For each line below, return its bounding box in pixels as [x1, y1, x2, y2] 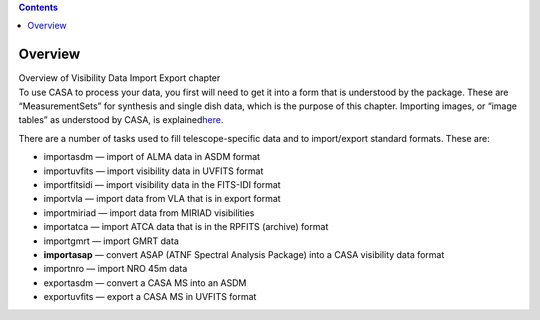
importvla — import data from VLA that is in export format [43, 193, 281, 205]
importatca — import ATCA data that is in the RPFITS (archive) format [43, 221, 329, 233]
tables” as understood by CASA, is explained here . [18, 114, 224, 126]
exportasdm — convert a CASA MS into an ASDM [43, 276, 247, 289]
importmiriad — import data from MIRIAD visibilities [43, 206, 255, 219]
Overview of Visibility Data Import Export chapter [18, 72, 221, 84]
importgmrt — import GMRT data [43, 235, 179, 247]
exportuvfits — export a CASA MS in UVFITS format [43, 291, 257, 303]
